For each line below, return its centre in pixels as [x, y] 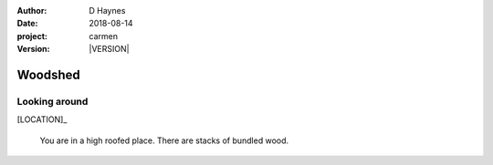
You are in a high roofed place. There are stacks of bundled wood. [164, 140]
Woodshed [49, 74]
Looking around [52, 101]
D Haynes [107, 10]
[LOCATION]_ [42, 119]
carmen [104, 36]
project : [32, 36]
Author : [32, 10]
